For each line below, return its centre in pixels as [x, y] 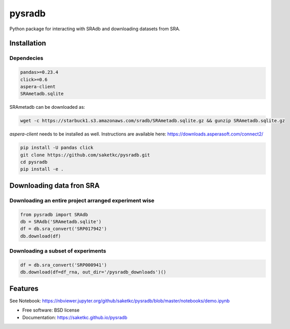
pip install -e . [42, 169]
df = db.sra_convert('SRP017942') [64, 229]
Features [24, 288]
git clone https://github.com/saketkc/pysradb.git [85, 155]
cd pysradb [34, 162]
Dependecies [26, 58]
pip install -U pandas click [57, 148]
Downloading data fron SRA [55, 186]
